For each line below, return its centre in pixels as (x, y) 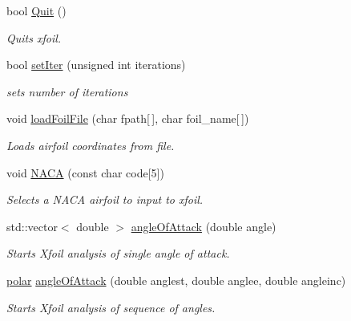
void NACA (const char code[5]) (85, 172)
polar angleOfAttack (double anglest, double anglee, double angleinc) (176, 280)
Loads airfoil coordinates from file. (91, 145)
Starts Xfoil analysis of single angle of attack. (118, 253)
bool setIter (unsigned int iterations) (96, 65)
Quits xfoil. (34, 37)
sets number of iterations (67, 91)
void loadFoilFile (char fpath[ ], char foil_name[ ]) (128, 118)
